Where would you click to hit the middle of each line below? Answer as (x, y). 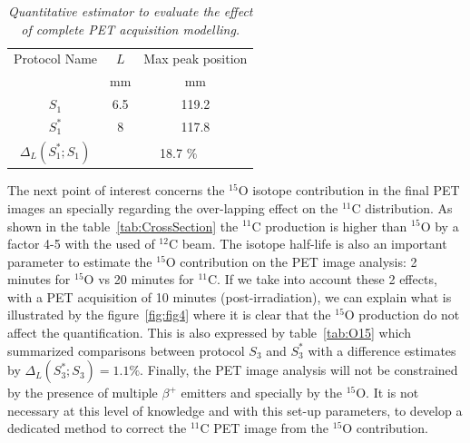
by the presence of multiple (83, 393)
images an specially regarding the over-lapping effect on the (173, 207)
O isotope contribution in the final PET (349, 190)
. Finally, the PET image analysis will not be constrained (299, 370)
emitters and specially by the (261, 393)
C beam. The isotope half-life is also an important (308, 244)
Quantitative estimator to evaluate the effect (130, 11)
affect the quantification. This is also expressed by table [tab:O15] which (209, 333)
